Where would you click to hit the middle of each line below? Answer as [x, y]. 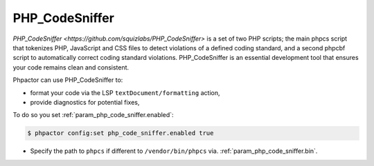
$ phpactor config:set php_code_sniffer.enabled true [121, 133]
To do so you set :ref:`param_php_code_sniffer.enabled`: [93, 115]
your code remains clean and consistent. [71, 67]
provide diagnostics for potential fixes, [85, 102]
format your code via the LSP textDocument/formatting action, [125, 92]
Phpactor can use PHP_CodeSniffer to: [68, 80]
